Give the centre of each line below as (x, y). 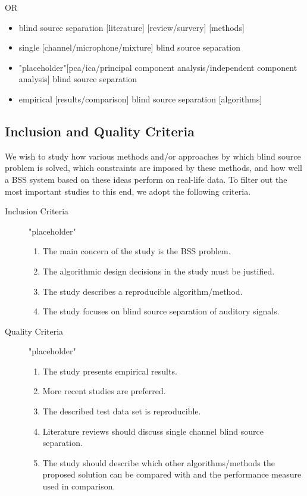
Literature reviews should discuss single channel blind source (153, 431)
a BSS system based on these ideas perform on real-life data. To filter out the (146, 179)
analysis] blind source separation (78, 79)
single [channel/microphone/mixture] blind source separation (129, 47)
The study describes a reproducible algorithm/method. (142, 291)
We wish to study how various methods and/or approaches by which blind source (153, 156)
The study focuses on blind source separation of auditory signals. (161, 311)
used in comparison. (79, 486)
